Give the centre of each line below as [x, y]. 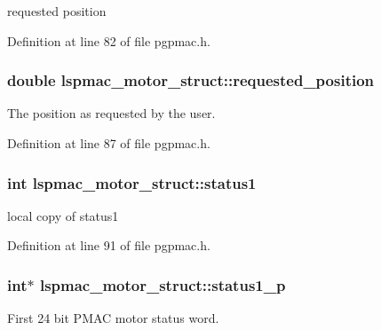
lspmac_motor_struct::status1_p [163, 284]
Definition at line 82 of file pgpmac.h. [109, 40]
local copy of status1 [63, 215]
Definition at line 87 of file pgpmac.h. [109, 143]
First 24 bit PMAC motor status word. [113, 318]
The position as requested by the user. [111, 113]
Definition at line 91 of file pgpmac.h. [109, 245]
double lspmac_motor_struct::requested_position [191, 80]
